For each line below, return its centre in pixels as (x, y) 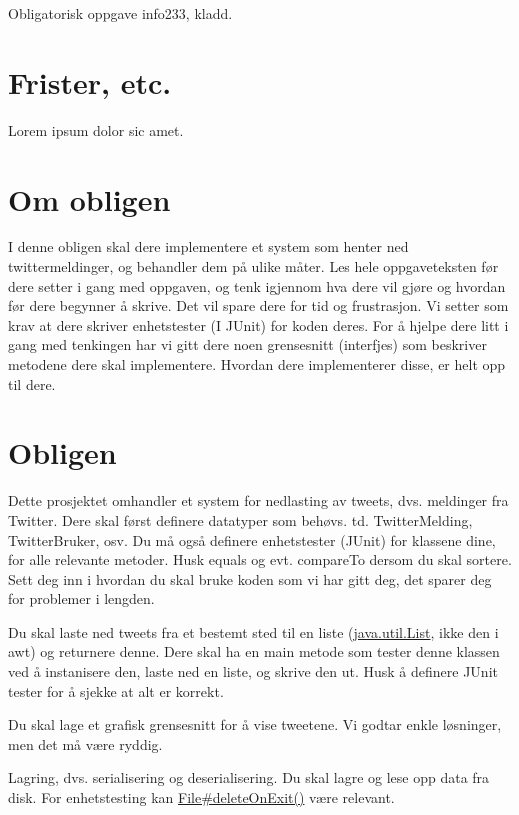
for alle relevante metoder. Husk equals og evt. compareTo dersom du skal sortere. (260, 559)
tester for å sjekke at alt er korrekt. (116, 690)
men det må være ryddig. (85, 743)
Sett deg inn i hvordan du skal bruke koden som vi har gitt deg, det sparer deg (250, 578)
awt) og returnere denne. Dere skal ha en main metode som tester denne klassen (254, 651)
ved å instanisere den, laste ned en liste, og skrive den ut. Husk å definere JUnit (253, 671)
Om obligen (89, 198)
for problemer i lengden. (81, 598)
